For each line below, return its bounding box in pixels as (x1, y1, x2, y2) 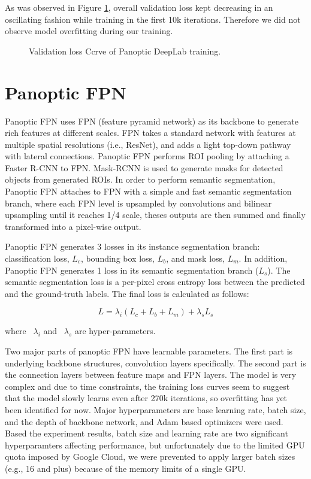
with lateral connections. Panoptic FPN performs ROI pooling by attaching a (5, 150, 289, 162)
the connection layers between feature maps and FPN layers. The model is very (5, 368, 297, 381)
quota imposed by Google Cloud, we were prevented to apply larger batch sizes (5, 450, 295, 463)
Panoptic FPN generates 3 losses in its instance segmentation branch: (5, 240, 260, 253)
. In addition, (238, 252, 288, 265)
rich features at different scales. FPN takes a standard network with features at (5, 126, 296, 139)
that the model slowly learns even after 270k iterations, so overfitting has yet (5, 392, 288, 404)
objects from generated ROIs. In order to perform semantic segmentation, (5, 173, 276, 186)
